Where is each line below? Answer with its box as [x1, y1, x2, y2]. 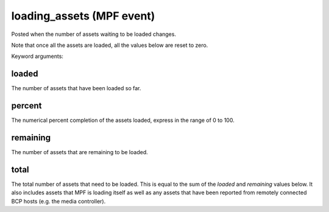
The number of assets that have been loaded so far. [11, 85, 141, 92]
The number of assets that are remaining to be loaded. [11, 149, 149, 156]
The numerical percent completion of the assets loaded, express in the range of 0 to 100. [11, 116, 235, 124]
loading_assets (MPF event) [11, 9, 155, 23]
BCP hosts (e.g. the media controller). [11, 197, 106, 205]
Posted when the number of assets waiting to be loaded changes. [11, 30, 177, 38]
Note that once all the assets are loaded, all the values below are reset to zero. [11, 41, 208, 49]
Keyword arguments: [11, 52, 64, 60]
